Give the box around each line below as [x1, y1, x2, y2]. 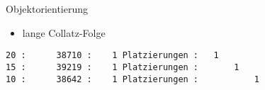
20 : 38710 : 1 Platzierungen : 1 [6, 50, 219, 61]
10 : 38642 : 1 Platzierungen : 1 [6, 74, 259, 84]
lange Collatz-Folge [22, 25, 106, 40]
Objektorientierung [6, 1, 89, 16]
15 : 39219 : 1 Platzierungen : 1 [6, 62, 239, 72]
